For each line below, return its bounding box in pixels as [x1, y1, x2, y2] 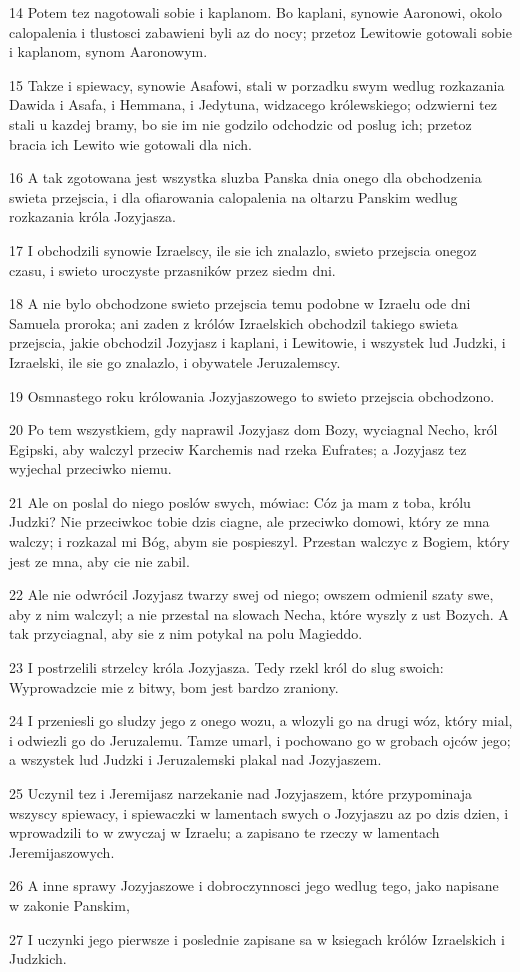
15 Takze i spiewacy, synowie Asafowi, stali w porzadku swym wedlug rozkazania [9, 74, 505, 95]
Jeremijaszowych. [9, 841, 115, 862]
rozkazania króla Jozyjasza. [9, 206, 176, 227]
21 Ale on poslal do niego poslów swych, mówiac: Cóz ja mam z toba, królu [9, 491, 471, 512]
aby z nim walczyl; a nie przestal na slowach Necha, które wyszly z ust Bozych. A [9, 603, 509, 624]
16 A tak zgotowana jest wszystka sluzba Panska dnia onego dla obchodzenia [9, 167, 482, 188]
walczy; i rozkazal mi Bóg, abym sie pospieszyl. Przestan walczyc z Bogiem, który [9, 531, 510, 552]
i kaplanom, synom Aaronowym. [9, 41, 208, 62]
